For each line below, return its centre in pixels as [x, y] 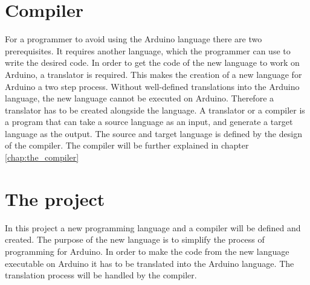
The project [55, 198]
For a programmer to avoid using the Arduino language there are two [134, 39]
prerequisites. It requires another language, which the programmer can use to [148, 50]
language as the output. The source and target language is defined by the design [153, 133]
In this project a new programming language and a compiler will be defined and [153, 227]
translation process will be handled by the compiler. [101, 275]
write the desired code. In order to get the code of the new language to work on [152, 62]
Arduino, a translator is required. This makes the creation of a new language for [153, 74]
